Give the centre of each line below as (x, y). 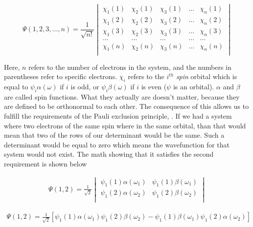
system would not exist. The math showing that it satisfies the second (109, 154)
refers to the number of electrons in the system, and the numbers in (130, 67)
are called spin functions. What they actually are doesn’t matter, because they (122, 96)
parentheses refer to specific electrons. (61, 76)
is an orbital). (194, 86)
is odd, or (85, 86)
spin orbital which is (207, 76)
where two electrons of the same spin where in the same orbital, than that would (125, 125)
